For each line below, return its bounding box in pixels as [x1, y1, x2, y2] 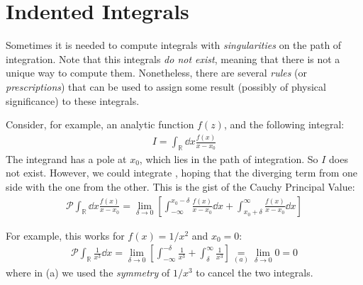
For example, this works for [6, 228, 125, 242]
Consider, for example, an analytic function [6, 117, 194, 132]
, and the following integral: [223, 117, 345, 132]
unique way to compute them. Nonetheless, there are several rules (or [6, 65, 308, 80]
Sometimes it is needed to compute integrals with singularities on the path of [6, 38, 342, 52]
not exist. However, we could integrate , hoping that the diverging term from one [6, 165, 358, 180]
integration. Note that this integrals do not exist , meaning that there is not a [6, 51, 340, 66]
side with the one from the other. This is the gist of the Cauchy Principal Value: [6, 179, 355, 194]
